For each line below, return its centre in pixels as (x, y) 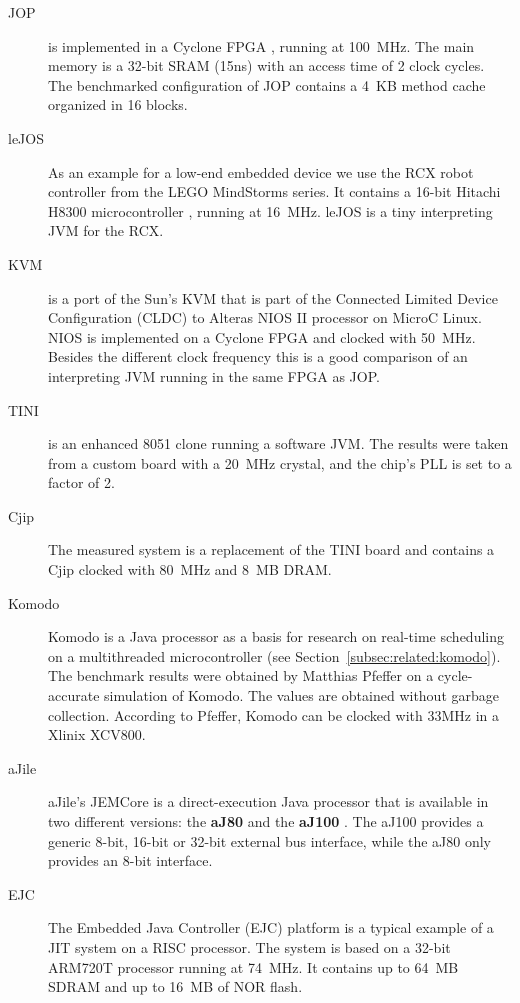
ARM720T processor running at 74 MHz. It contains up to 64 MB (253, 966)
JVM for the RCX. (106, 230)
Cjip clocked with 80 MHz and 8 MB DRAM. (190, 569)
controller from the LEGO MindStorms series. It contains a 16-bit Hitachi (274, 191)
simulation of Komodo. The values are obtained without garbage (301, 695)
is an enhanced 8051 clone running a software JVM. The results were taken (278, 443)
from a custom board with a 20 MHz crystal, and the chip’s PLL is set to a (280, 462)
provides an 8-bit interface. (130, 860)
